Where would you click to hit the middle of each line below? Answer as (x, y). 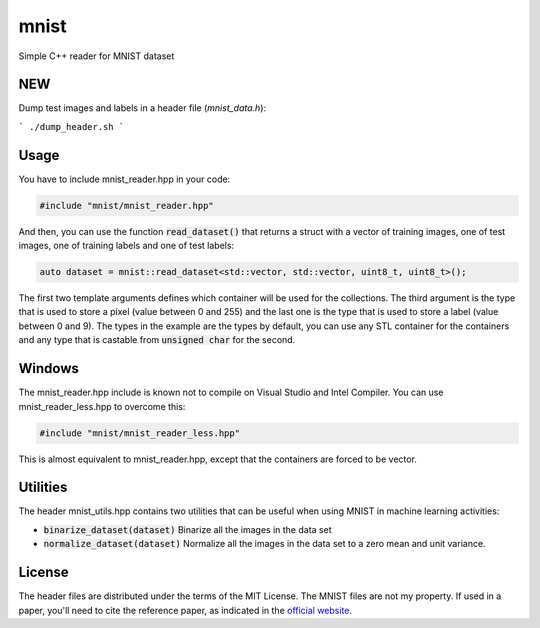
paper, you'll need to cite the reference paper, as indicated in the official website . (185, 610)
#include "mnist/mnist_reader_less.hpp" (139, 433)
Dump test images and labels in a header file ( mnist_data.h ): (142, 108)
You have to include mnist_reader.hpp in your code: (124, 179)
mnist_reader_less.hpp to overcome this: (102, 406)
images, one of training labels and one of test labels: (126, 246)
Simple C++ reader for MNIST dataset (96, 56)
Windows (48, 368)
